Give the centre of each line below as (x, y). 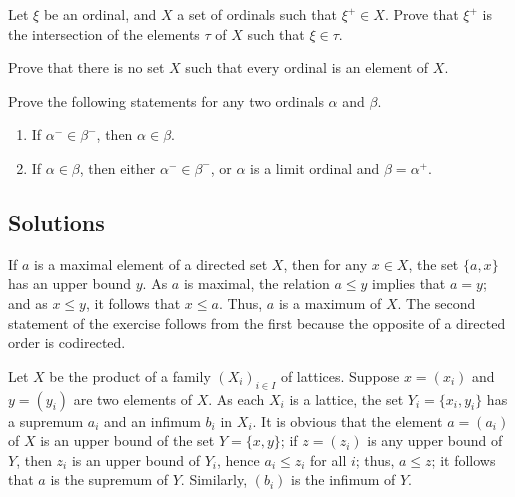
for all (328, 459)
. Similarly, (214, 479)
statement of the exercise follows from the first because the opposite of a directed (257, 322)
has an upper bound (70, 283)
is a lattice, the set (346, 398)
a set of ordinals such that (257, 14)
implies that (409, 283)
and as (28, 302)
